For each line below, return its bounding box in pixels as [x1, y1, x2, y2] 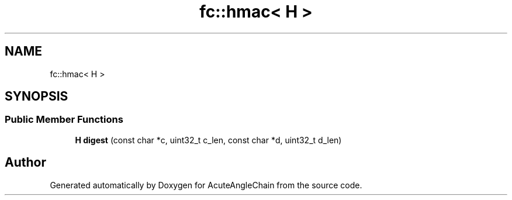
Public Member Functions [5, 113, 123, 126]
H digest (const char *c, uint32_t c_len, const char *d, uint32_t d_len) [75, 135, 342, 145]
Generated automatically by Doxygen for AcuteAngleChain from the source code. [50, 180, 362, 190]
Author [5, 155, 46, 170]
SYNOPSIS [5, 89, 68, 104]
